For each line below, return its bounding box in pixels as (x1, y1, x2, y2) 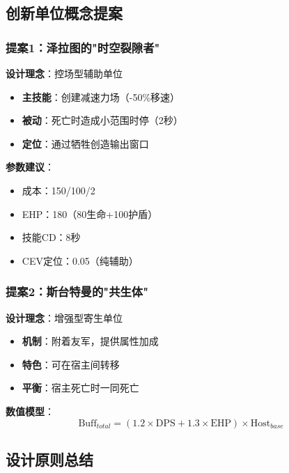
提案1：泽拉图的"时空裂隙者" (6, 38, 160, 56)
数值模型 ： (6, 403, 54, 418)
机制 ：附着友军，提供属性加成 (22, 334, 159, 348)
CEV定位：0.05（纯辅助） (22, 253, 139, 267)
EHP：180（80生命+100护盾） (22, 206, 158, 221)
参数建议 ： (6, 160, 54, 174)
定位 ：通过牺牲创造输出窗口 (22, 136, 149, 150)
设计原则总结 (6, 448, 93, 470)
